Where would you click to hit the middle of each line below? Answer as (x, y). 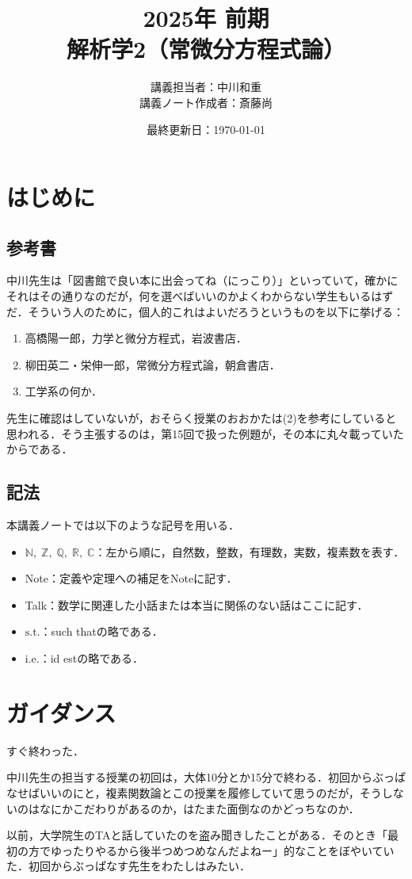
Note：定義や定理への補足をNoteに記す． (131, 578)
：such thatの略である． (101, 631)
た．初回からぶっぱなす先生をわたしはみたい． (128, 866)
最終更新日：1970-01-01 (206, 129)
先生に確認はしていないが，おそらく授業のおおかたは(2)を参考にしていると (202, 418)
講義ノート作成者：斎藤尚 (206, 102)
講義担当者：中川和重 (206, 87)
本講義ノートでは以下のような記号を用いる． (123, 525)
